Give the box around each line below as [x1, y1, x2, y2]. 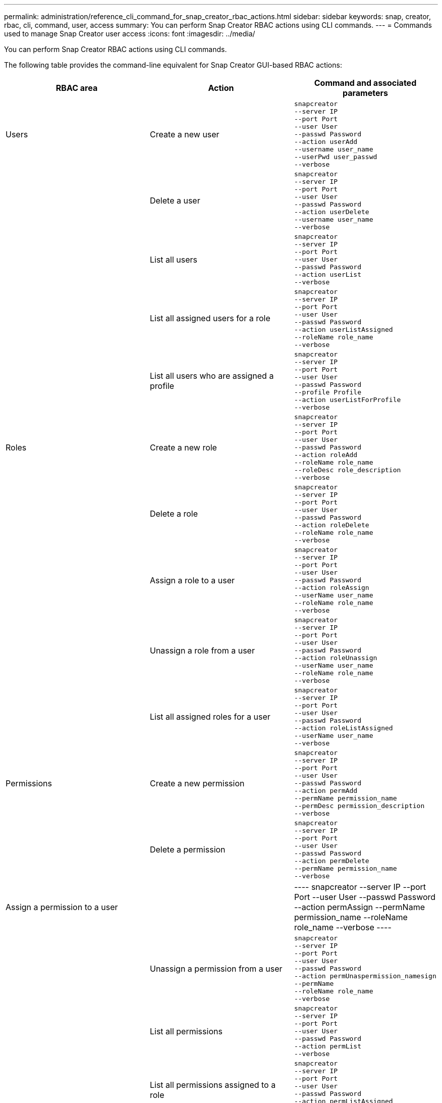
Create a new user [149, 129, 219, 139]
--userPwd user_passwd [294, 153, 377, 161]
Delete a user [149, 195, 200, 206]
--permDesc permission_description [294, 802, 425, 810]
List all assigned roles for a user [149, 712, 270, 722]
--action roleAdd [294, 451, 358, 459]
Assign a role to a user [149, 575, 235, 585]
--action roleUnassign [294, 654, 377, 662]
